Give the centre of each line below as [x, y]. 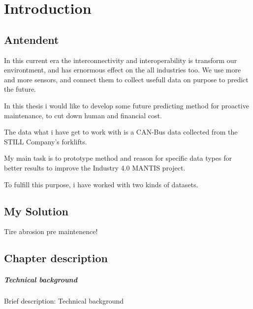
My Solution [36, 211]
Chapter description [56, 258]
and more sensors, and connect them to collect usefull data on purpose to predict [126, 79]
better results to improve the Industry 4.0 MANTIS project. [95, 167]
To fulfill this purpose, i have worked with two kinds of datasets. [101, 184]
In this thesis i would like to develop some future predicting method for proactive [126, 105]
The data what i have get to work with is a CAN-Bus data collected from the [121, 132]
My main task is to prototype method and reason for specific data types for [118, 158]
